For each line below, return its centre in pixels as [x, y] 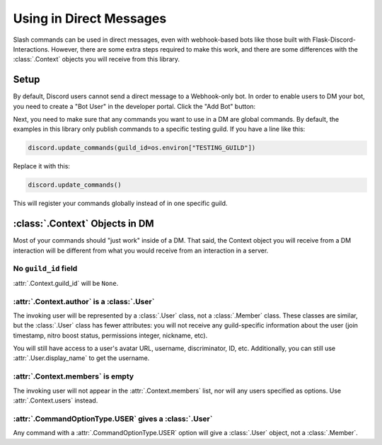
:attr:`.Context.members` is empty [74, 376]
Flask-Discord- [334, 40]
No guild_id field [45, 269]
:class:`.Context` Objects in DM [84, 224]
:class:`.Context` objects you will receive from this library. [97, 59]
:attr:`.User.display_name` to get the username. [81, 358]
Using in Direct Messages [90, 18]
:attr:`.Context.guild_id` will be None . [66, 283]
